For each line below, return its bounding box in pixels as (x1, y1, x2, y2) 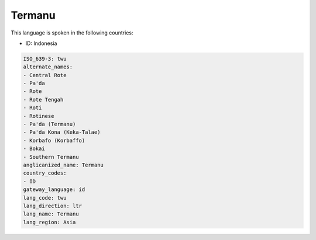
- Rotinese (23, 113, 54, 119)
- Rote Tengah (23, 96, 64, 103)
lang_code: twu (23, 194, 67, 201)
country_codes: (23, 170, 67, 176)
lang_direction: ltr (23, 202, 82, 209)
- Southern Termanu (23, 154, 79, 160)
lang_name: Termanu (23, 211, 79, 217)
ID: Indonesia (25, 40, 57, 47)
